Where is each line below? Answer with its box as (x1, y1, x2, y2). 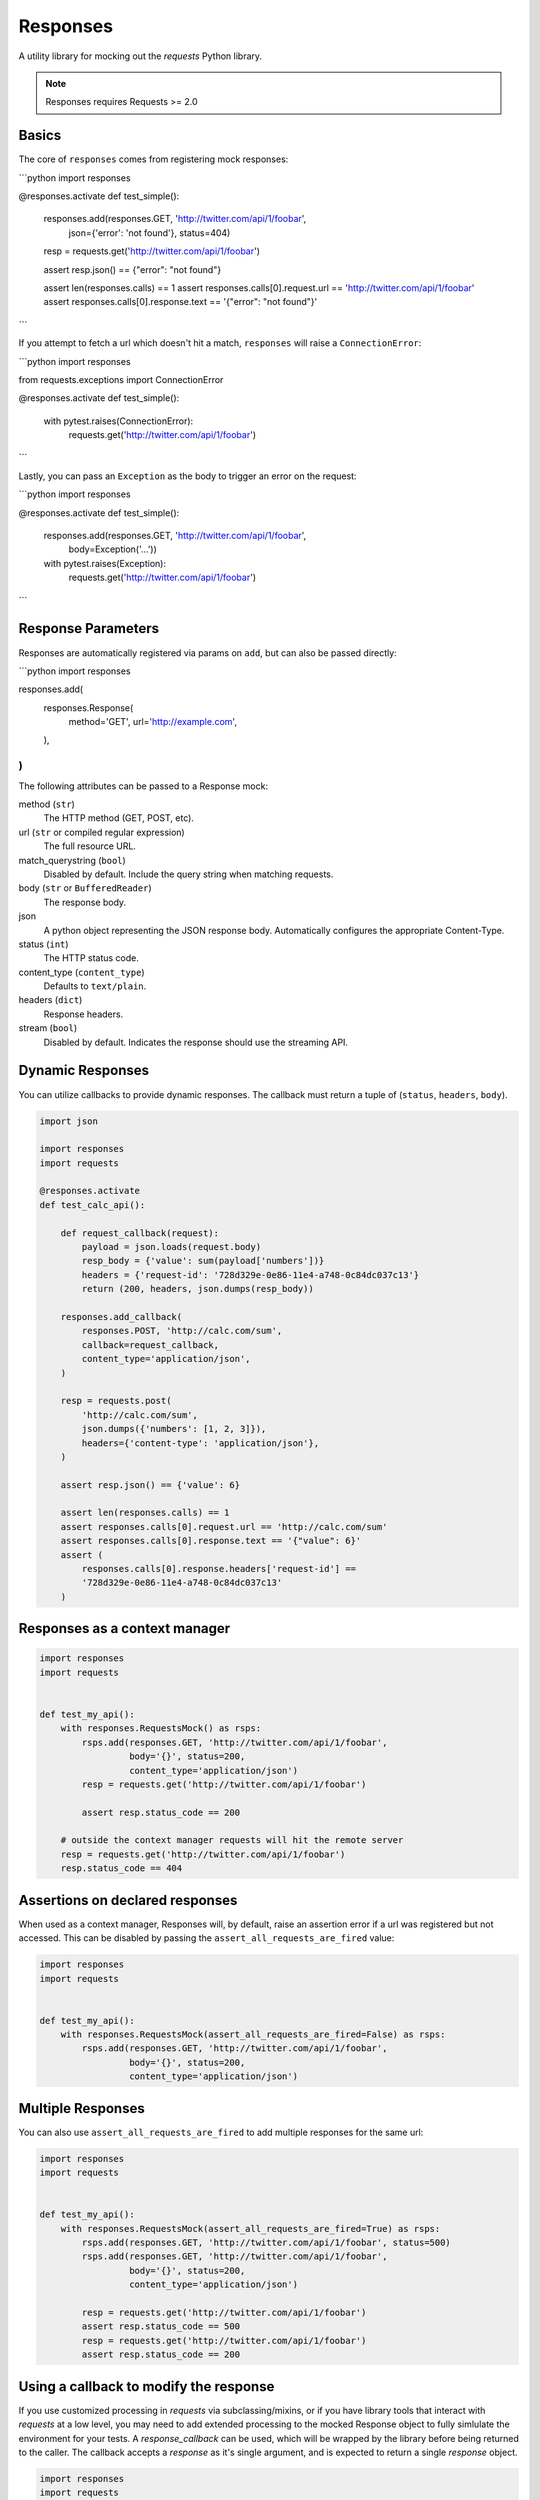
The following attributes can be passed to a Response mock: (18, 780, 269, 792)
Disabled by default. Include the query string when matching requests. (43, 868, 334, 880)
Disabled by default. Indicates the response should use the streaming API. (43, 1036, 349, 1048)
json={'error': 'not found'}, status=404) (68, 226, 231, 239)
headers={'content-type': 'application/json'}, (81, 1437, 320, 1449)
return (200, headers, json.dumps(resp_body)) (81, 1283, 314, 1295)
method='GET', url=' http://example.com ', (68, 716, 237, 728)
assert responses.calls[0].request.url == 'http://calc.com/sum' (60, 1521, 388, 1532)
